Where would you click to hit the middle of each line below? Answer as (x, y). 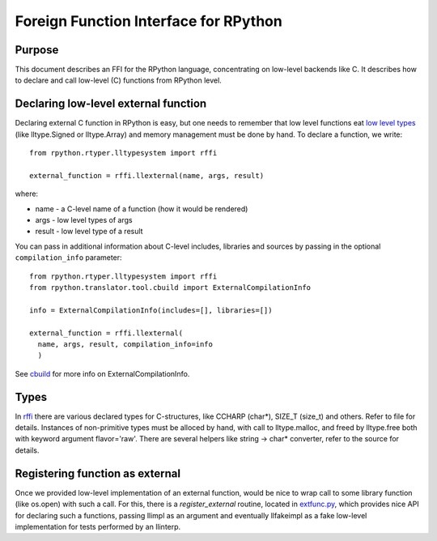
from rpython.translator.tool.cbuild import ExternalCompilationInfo (170, 288)
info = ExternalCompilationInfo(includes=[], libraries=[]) (151, 310)
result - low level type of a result (89, 232)
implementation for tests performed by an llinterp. (98, 526)
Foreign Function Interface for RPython (148, 21)
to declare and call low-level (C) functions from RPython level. (118, 80)
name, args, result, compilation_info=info (125, 344)
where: (27, 194)
